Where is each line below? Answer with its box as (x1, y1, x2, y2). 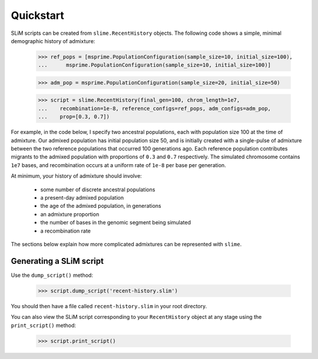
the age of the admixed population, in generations (40, 203, 161, 210)
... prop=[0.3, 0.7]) (38, 113, 110, 120)
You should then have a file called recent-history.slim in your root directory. (11, 302, 207, 309)
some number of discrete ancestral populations (40, 186, 155, 193)
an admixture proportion (40, 210, 100, 218)
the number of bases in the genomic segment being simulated (40, 219, 191, 226)
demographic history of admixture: (11, 37, 95, 44)
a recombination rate (40, 227, 91, 234)
